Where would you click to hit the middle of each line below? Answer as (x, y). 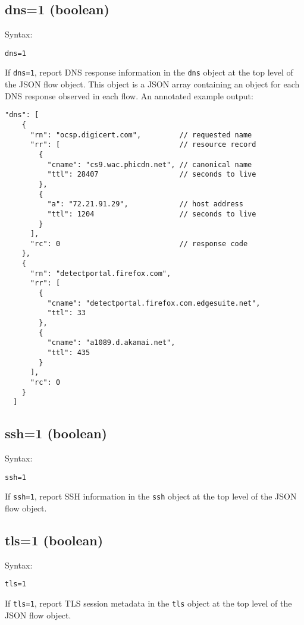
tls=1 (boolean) (54, 540)
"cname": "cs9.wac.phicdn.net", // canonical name (150, 164)
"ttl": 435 (69, 353)
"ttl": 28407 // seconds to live (152, 175)
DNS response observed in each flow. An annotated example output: (129, 95)
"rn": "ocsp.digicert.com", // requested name (141, 135)
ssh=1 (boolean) (56, 433)
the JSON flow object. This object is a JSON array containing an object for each (152, 84)
